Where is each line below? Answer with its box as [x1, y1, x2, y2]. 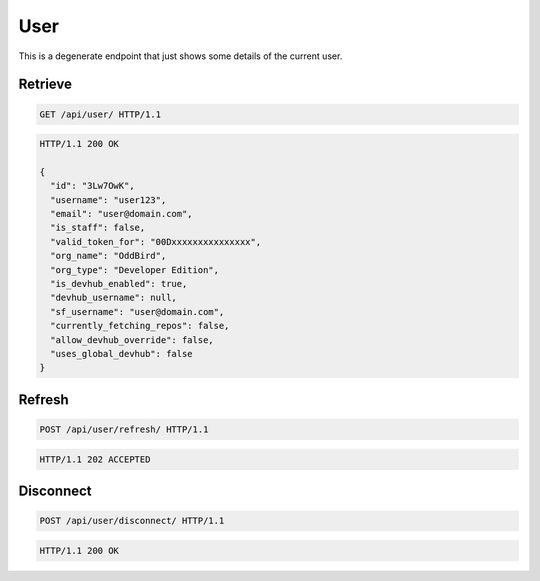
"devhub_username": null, [50, 292, 177, 304]
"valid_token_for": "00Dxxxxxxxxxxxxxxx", [50, 236, 262, 247]
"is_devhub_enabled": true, [50, 278, 188, 290]
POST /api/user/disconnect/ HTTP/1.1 [39, 515, 225, 527]
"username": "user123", [50, 194, 167, 205]
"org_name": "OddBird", [50, 250, 167, 262]
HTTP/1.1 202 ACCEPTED [39, 453, 151, 465]
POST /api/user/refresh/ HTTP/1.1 [39, 423, 209, 435]
